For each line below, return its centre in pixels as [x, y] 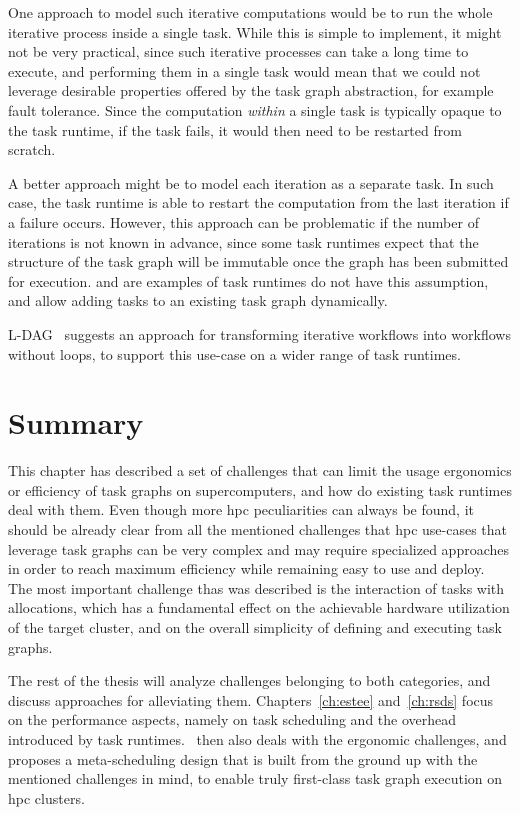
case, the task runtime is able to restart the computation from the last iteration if [258, 202]
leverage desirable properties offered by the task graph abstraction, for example [251, 90]
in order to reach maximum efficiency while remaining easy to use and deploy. [246, 568]
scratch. [32, 149]
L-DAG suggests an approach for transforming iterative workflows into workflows [259, 333]
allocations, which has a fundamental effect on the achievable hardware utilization [259, 607]
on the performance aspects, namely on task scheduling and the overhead [232, 719]
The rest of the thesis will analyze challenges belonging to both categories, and [249, 680]
